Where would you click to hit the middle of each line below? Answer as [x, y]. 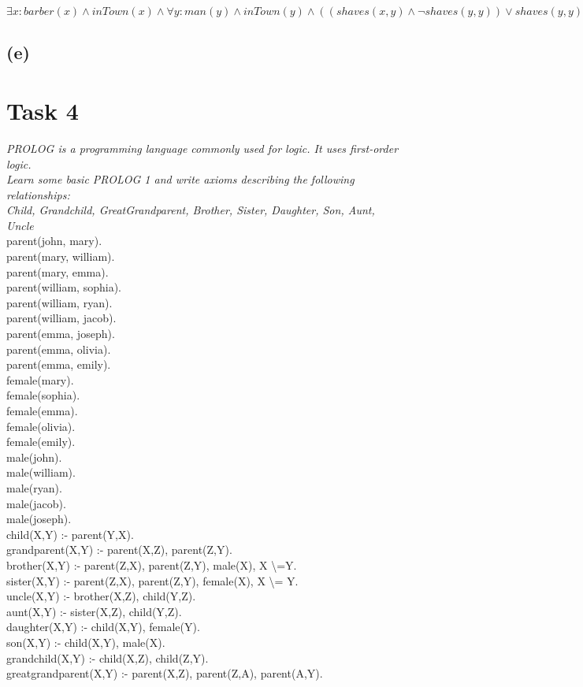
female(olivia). [41, 426]
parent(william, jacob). [61, 318]
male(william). [41, 472]
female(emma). [42, 410]
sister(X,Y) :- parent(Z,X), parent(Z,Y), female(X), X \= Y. [152, 580]
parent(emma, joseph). [61, 334]
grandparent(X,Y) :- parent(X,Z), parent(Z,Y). [119, 550]
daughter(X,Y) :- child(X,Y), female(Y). [103, 627]
